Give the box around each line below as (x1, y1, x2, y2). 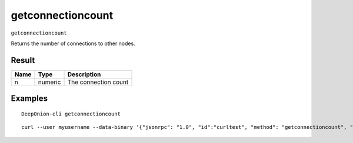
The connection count (67, 78, 129, 86)
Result (11, 55, 35, 65)
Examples (11, 94, 48, 104)
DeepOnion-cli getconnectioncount (21, 110, 121, 117)
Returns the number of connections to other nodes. (11, 40, 135, 47)
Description (67, 70, 101, 79)
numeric (38, 78, 61, 86)
